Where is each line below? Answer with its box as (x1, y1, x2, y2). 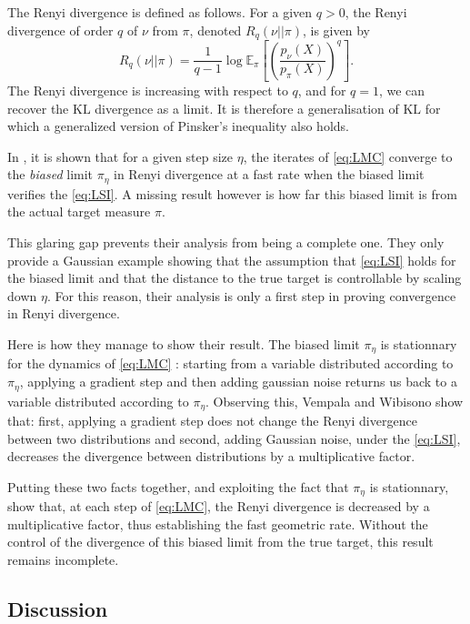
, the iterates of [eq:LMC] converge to (243, 146, 453, 166)
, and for (297, 81, 346, 100)
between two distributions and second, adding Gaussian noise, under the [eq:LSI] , (7, 428, 461, 448)
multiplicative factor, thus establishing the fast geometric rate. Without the (7, 514, 428, 533)
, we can (378, 81, 425, 100)
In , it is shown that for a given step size (7, 146, 234, 166)
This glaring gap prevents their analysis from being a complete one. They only (7, 233, 445, 252)
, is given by (303, 20, 370, 39)
